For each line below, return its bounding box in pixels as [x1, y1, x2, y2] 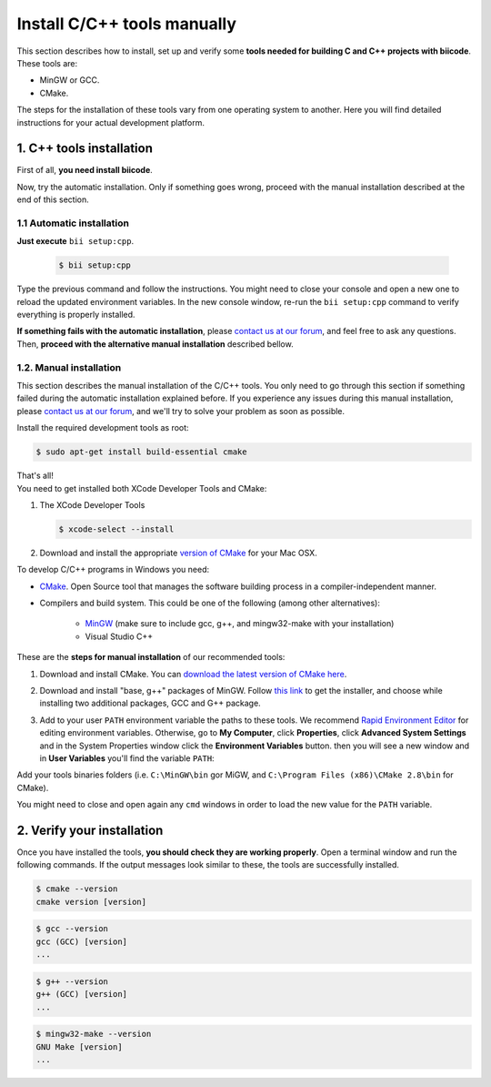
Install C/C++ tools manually [16, 14, 236, 34]
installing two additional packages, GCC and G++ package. [39, 697, 261, 709]
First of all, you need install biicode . [16, 165, 154, 176]
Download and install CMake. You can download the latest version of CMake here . [39, 668, 347, 679]
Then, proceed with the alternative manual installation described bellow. [16, 338, 295, 350]
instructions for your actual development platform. [16, 117, 205, 127]
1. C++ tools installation [16, 141, 154, 157]
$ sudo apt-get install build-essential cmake [35, 447, 247, 457]
